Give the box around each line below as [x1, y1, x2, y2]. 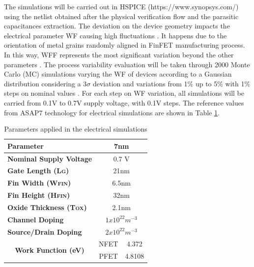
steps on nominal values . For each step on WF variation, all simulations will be [4, 88, 244, 98]
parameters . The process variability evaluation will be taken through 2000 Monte [4, 59, 250, 69]
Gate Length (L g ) [7, 165, 69, 176]
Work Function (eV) [15, 244, 85, 255]
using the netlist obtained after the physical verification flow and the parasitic [4, 11, 239, 21]
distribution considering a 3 [4, 78, 87, 88]
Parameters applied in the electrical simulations [4, 124, 147, 134]
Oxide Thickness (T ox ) [7, 202, 87, 212]
